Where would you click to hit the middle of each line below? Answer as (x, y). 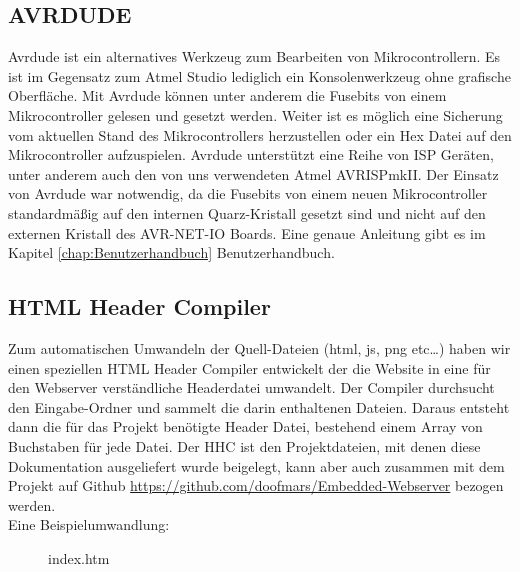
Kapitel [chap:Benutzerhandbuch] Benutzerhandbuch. (171, 252)
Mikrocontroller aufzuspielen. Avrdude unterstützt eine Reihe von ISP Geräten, (251, 154)
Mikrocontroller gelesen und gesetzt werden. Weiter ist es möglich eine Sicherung (255, 114)
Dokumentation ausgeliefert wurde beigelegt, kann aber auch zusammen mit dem (256, 465)
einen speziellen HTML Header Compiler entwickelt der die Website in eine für (249, 367)
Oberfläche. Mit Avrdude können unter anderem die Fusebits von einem (227, 95)
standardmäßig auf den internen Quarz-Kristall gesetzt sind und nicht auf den (247, 212)
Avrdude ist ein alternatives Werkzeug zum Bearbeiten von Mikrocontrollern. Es (254, 56)
